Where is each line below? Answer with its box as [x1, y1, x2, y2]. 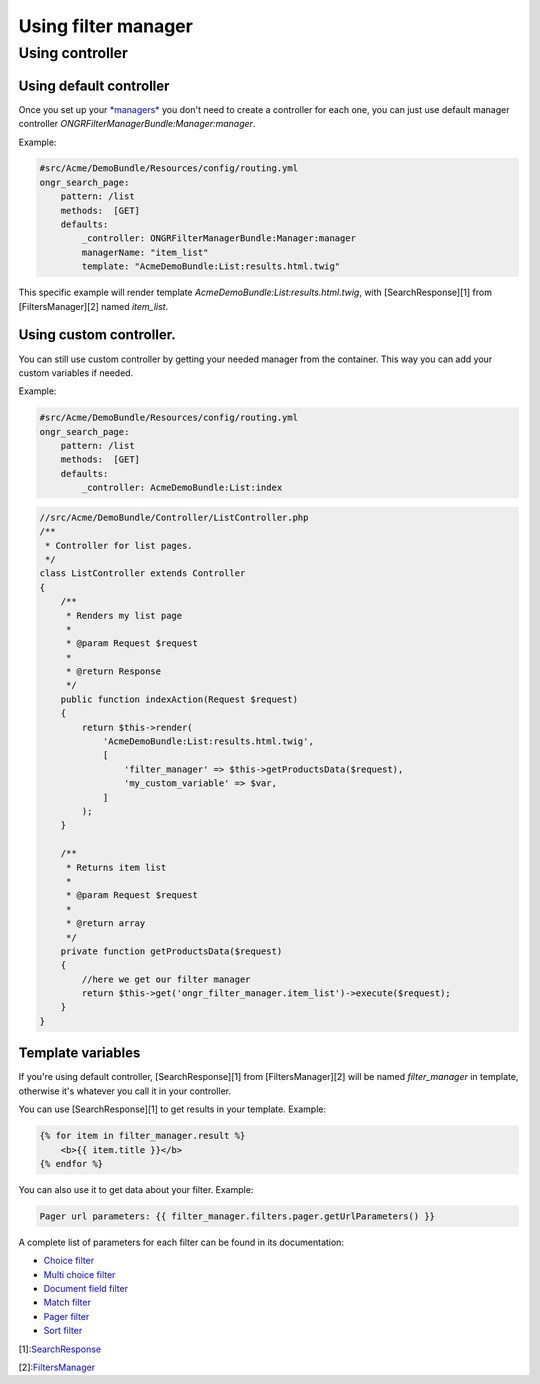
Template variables [18, 1045, 141, 1062]
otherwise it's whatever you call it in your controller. [18, 1085, 232, 1097]
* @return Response [65, 666, 162, 677]
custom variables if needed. [18, 366, 134, 379]
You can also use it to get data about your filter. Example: [18, 1183, 254, 1195]
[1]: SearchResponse [18, 1343, 102, 1355]
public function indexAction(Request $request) [60, 693, 299, 705]
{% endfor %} [39, 1158, 104, 1169]
